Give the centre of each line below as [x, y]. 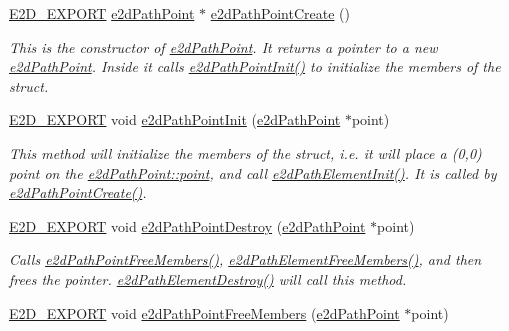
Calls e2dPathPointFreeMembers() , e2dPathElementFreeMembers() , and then [245, 259]
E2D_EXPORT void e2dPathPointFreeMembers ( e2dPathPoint [204, 312]
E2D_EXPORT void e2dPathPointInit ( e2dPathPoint [175, 119]
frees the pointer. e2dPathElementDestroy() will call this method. [208, 278]
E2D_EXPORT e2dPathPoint [102, 13]
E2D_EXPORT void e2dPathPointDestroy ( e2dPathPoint [187, 225]
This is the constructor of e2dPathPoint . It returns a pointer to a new [223, 46]
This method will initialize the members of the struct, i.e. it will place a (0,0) [245, 152]
